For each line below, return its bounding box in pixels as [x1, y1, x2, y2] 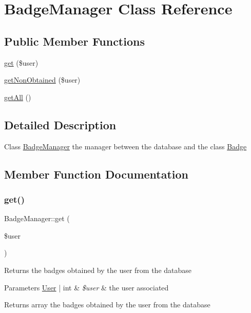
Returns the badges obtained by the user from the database [4, 264, 192, 275]
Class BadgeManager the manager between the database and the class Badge [4, 141, 247, 151]
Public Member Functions [4, 33, 145, 49]
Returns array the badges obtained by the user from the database [4, 299, 210, 310]
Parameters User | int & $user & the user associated [4, 282, 169, 292]
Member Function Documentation [4, 166, 189, 182]
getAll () [4, 91, 31, 102]
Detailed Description [4, 116, 117, 132]
